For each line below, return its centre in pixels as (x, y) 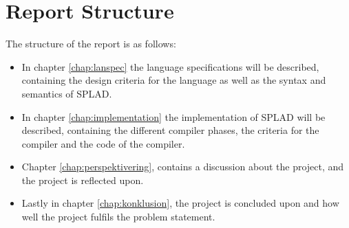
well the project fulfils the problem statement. (118, 217)
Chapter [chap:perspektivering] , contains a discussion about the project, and (183, 167)
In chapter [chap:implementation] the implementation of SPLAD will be (173, 116)
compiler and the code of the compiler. (103, 143)
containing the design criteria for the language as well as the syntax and (174, 80)
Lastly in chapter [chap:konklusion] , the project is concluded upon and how (180, 203)
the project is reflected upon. (83, 180)
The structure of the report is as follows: (91, 44)
